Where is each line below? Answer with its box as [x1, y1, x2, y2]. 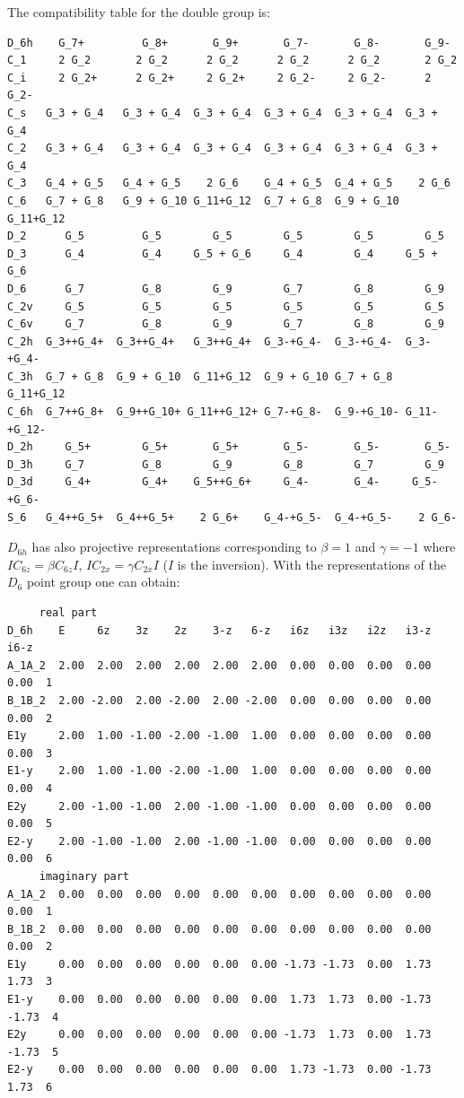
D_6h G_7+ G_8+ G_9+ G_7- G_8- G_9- [7, 36, 451, 49]
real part [39, 606, 98, 619]
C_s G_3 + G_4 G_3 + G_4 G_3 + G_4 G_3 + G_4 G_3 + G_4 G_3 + [7, 106, 438, 119]
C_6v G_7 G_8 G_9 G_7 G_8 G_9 [7, 318, 444, 331]
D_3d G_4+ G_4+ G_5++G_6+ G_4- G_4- [7, 475, 381, 489]
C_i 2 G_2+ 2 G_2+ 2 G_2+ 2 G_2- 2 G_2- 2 [7, 71, 432, 84]
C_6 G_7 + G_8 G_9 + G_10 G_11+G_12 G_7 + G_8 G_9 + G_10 [7, 194, 399, 207]
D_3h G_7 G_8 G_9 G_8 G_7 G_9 [7, 457, 444, 471]
